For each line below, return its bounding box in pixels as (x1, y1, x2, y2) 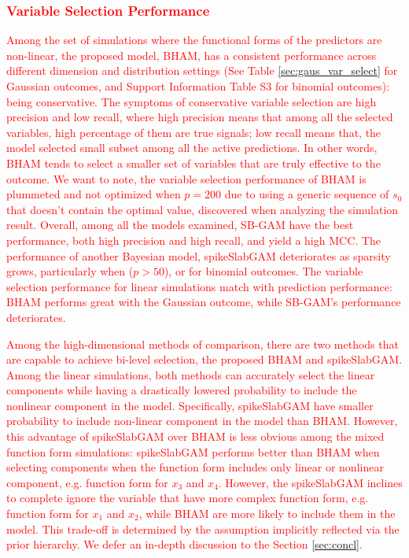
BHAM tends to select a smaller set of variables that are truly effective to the (6, 154, 381, 171)
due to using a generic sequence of (224, 186, 389, 202)
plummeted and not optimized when (6, 186, 181, 202)
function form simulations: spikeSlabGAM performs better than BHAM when (6, 443, 380, 460)
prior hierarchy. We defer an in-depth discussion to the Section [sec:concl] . (6, 536, 363, 552)
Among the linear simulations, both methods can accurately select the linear (6, 366, 375, 382)
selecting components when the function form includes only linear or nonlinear (6, 459, 384, 475)
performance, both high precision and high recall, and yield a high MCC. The (6, 231, 381, 248)
